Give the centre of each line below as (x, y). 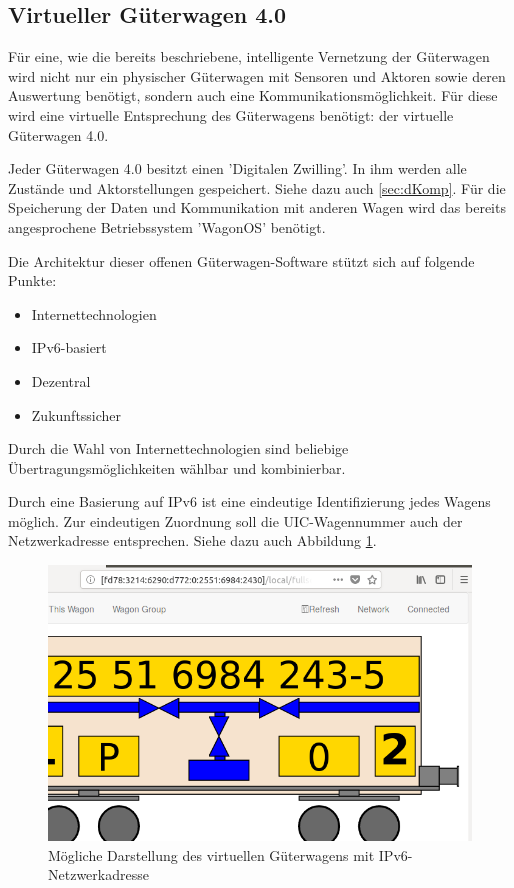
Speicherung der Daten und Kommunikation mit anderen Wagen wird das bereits (257, 207)
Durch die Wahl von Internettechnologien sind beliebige (178, 448)
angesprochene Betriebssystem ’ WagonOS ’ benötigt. (167, 226)
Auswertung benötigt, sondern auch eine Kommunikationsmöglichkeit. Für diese (253, 95)
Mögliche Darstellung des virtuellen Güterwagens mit (211, 854)
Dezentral (61, 380)
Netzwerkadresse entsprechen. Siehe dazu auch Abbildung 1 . (192, 540)
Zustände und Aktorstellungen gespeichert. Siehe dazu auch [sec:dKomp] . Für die (257, 187)
